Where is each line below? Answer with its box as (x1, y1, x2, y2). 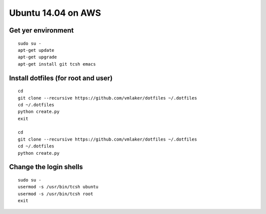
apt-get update (18, 47, 55, 53)
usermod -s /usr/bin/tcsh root (18, 191, 94, 197)
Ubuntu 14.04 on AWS (9, 7, 101, 18)
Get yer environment (9, 26, 74, 35)
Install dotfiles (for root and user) (9, 74, 113, 82)
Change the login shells (9, 163, 83, 171)
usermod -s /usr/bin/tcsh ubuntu (18, 184, 99, 190)
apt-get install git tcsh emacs (18, 61, 96, 67)
